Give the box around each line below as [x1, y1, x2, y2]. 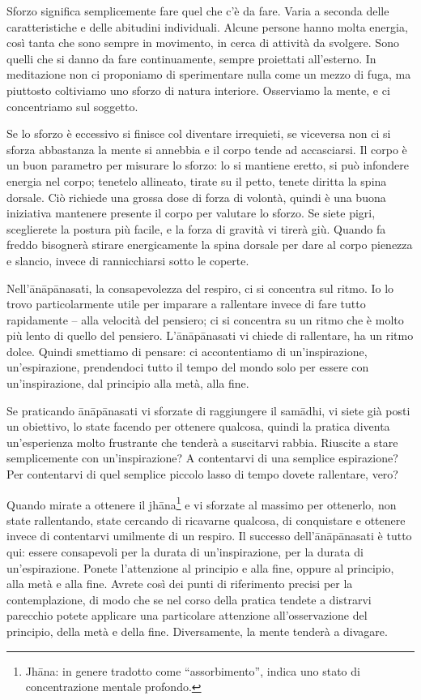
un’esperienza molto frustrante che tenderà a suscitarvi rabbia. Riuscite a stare [6, 433, 398, 450]
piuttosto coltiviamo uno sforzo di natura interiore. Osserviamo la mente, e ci [6, 81, 390, 98]
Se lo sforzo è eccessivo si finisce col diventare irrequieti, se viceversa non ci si [6, 125, 391, 142]
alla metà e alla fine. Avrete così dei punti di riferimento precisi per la [6, 575, 353, 592]
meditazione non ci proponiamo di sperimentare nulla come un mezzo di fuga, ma [6, 66, 411, 83]
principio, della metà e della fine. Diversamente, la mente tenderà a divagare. [6, 623, 388, 640]
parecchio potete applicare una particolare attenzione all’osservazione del [6, 607, 368, 624]
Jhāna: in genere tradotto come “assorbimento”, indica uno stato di [25, 662, 360, 679]
